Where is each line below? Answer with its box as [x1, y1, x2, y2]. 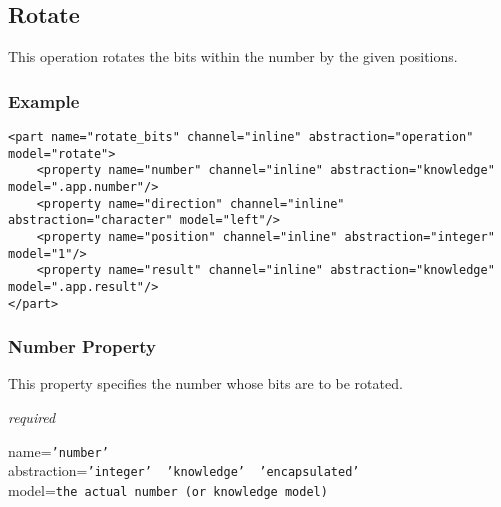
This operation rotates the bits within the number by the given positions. [8, 46, 458, 67]
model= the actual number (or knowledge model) [8, 479, 328, 500]
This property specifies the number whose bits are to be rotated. [8, 373, 403, 394]
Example [8, 88, 80, 113]
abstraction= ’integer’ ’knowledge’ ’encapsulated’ [8, 460, 360, 481]
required [8, 407, 56, 428]
